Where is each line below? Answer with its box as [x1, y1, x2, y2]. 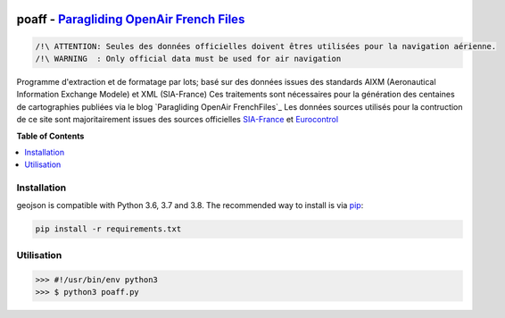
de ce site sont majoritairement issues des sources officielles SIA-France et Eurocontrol [16, 114, 339, 125]
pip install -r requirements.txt [35, 224, 182, 234]
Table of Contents [16, 130, 85, 141]
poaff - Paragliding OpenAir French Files [16, 12, 245, 27]
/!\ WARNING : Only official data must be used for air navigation [35, 54, 342, 63]
